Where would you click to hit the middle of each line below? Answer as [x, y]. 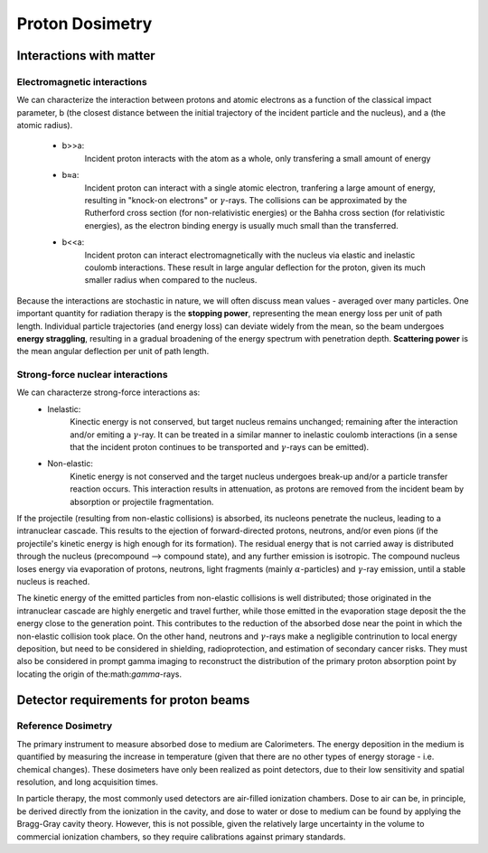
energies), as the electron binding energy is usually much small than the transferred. [241, 225]
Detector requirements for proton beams [133, 700]
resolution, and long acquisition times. [87, 783]
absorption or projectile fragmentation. [142, 501]
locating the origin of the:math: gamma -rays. [99, 674]
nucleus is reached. [53, 581]
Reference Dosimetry [65, 726]
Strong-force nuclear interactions [92, 375]
